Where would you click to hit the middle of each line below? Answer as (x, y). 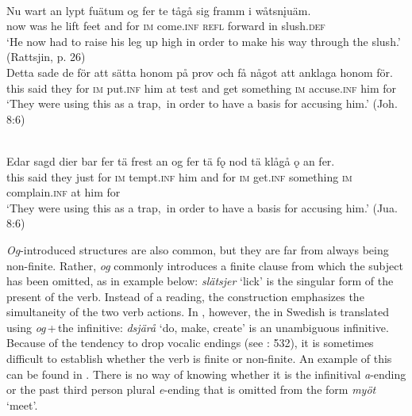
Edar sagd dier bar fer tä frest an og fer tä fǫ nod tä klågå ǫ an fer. (171, 160)
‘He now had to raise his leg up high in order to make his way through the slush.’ (204, 41)
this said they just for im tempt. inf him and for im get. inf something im (179, 176)
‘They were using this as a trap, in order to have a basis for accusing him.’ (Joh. (202, 103)
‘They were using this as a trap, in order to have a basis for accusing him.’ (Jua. (202, 207)
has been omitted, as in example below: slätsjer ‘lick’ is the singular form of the (200, 281)
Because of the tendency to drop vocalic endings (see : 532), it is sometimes (190, 343)
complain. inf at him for (64, 192)
